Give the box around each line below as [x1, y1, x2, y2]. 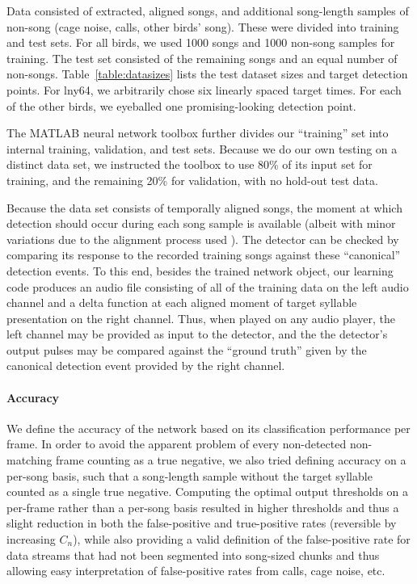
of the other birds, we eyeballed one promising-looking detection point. [6, 97, 356, 114]
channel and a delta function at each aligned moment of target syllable [6, 294, 357, 311]
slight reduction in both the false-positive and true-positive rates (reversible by [6, 515, 397, 531]
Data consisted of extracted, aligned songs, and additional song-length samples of [6, 2, 409, 19]
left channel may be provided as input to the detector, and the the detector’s [6, 326, 388, 342]
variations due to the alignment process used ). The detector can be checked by [6, 230, 399, 247]
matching [6, 452, 53, 468]
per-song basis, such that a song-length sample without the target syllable [6, 467, 373, 484]
